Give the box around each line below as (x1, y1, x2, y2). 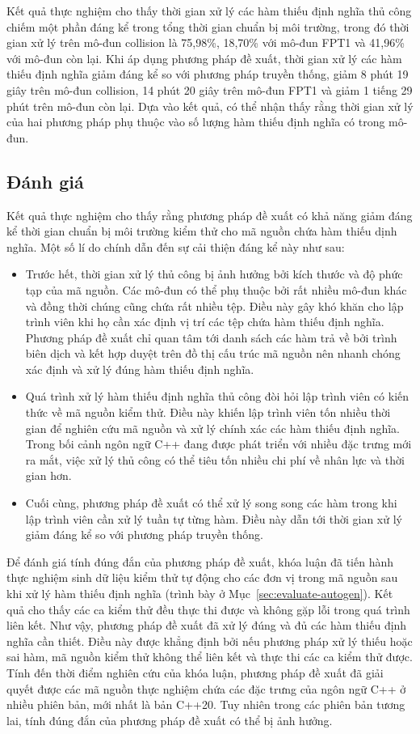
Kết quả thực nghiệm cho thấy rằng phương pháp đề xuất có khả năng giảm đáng (6, 206, 413, 223)
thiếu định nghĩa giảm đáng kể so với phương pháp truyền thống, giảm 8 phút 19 (6, 66, 409, 83)
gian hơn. (25, 467, 72, 484)
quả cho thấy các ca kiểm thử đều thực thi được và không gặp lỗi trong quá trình (6, 600, 410, 617)
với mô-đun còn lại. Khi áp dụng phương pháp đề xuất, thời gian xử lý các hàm (6, 49, 402, 66)
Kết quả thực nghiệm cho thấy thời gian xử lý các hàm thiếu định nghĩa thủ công (6, 2, 412, 19)
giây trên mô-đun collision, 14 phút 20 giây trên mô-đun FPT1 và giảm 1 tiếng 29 (6, 81, 413, 98)
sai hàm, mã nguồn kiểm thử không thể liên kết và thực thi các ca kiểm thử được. (6, 648, 413, 665)
